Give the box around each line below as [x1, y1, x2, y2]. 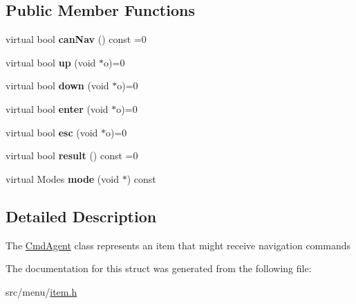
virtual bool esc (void [6, 125, 98, 139]
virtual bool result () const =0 [6, 148, 138, 163]
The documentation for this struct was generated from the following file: [6, 261, 312, 276]
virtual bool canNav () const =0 [6, 32, 147, 46]
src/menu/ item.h [6, 284, 77, 298]
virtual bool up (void [6, 55, 96, 69]
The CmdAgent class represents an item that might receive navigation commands [6, 238, 350, 252]
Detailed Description [6, 205, 157, 226]
